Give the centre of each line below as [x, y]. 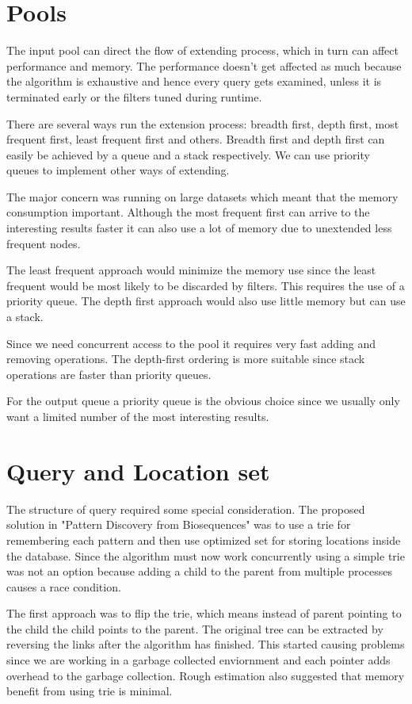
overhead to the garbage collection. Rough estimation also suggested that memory [206, 675]
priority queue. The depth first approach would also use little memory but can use [206, 301]
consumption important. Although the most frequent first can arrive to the [188, 212]
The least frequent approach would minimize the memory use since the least [191, 270]
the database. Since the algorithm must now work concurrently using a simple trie [206, 555]
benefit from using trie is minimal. [90, 691]
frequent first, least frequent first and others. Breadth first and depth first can [196, 139]
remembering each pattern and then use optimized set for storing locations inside [204, 539]
